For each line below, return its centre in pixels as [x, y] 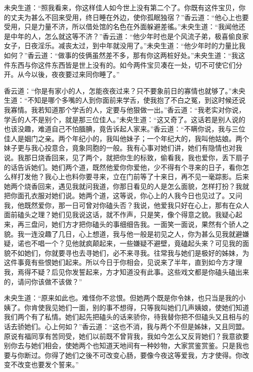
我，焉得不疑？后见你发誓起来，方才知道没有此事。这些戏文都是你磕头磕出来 [126, 272]
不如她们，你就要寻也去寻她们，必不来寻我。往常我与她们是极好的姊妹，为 [130, 252]
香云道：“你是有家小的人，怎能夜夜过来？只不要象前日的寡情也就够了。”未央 [125, 90]
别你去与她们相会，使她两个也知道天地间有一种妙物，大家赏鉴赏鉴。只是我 [123, 345]
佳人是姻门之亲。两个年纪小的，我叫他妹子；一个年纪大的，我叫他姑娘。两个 [126, 138]
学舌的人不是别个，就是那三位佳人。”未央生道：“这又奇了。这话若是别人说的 [125, 119]
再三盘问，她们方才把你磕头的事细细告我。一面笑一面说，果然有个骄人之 [133, 224]
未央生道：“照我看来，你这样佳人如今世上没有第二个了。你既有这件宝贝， [121, 7]
